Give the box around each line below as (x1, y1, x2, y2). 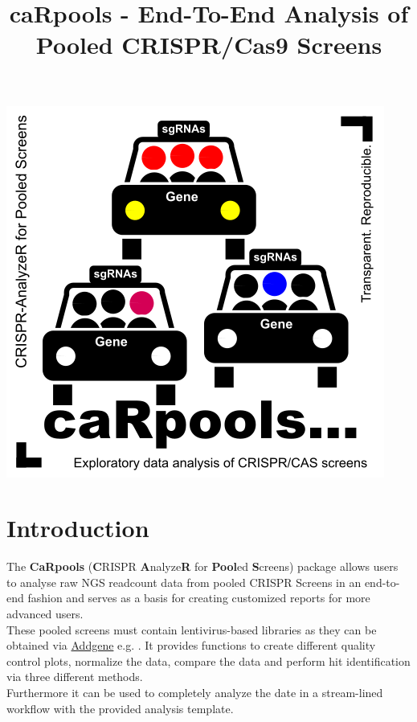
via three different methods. (6, 668, 143, 685)
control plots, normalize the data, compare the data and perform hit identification (6, 652, 411, 669)
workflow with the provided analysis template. (6, 699, 234, 716)
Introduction (6, 511, 149, 544)
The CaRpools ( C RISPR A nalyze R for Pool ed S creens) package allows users (6, 558, 399, 575)
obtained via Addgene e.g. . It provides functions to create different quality (6, 637, 376, 654)
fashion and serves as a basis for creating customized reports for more (27, 589, 370, 606)
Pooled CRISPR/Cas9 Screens (35, 28, 382, 61)
